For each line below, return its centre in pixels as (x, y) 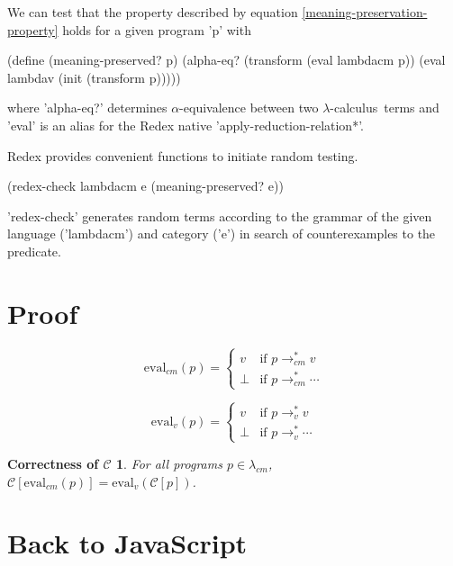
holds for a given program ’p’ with (157, 29)
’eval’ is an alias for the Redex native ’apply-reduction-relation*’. (186, 125)
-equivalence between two (249, 108)
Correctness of (53, 463)
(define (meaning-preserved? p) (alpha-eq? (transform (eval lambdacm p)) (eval (226, 60)
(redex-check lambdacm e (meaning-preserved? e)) (145, 186)
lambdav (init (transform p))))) (94, 77)
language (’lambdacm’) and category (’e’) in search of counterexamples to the (222, 234)
